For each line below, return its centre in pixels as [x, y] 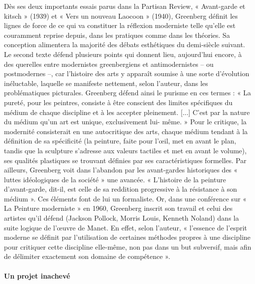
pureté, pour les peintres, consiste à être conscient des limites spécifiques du [118, 102]
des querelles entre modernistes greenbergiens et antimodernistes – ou [109, 64]
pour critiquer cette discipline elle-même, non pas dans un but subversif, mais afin [128, 246]
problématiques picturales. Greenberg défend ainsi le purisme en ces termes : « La [127, 93]
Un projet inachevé [37, 275]
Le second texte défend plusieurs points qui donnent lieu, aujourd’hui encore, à [123, 54]
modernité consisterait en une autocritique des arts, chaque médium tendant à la [126, 131]
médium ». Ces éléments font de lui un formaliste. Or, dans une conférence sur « [125, 198]
